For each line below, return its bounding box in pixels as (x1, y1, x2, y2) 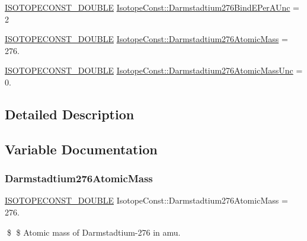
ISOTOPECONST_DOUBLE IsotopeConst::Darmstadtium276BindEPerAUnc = (5, 1, 299, 13)
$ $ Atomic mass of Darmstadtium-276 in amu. (7, 226, 181, 238)
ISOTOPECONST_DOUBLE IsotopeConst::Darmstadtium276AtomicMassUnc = (5, 64, 303, 77)
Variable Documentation (5, 139, 158, 158)
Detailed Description (5, 104, 135, 123)
